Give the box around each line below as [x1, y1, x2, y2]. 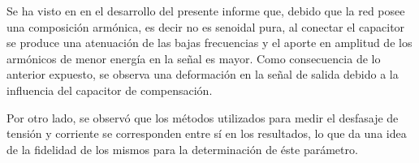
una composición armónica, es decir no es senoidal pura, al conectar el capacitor [6, 18, 405, 35]
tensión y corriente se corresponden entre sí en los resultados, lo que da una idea [6, 125, 407, 142]
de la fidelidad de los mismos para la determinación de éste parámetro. [6, 140, 358, 157]
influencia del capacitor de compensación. [6, 81, 213, 98]
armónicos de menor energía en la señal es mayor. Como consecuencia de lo [6, 49, 381, 66]
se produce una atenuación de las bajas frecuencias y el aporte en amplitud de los [6, 34, 413, 51]
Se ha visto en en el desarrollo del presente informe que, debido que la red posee [6, 2, 405, 19]
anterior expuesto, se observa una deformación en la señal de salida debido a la [6, 66, 399, 83]
